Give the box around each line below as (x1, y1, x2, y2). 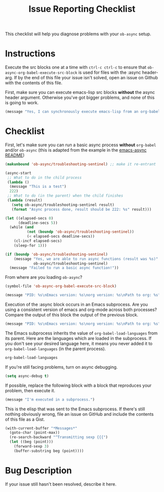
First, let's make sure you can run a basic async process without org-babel (5, 142, 156, 148)
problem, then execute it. (5, 387, 55, 393)
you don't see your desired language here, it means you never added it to (5, 340, 153, 346)
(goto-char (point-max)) (9, 430, 60, 435)
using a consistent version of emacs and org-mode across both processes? (5, 307, 157, 313)
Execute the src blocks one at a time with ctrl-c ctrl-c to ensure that (5, 65, 146, 70)
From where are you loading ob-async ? (5, 274, 82, 280)
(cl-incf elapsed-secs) (14, 239, 62, 244)
